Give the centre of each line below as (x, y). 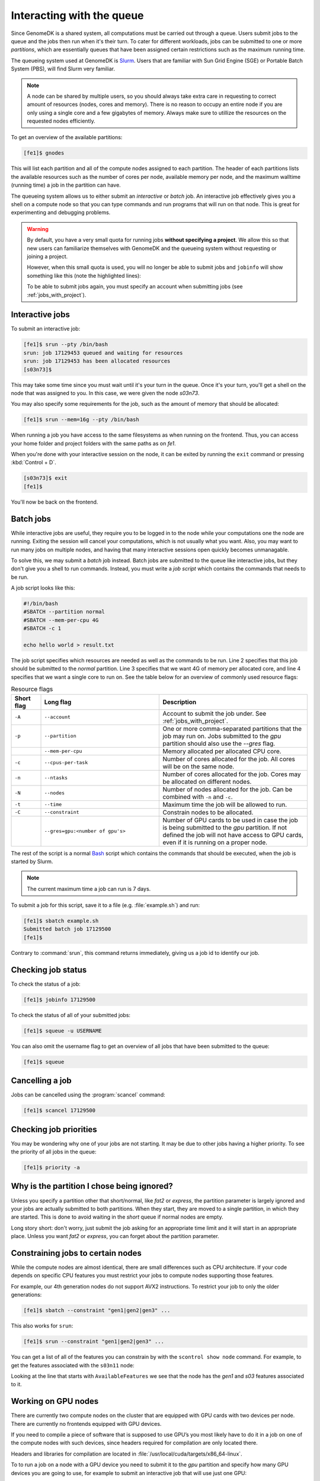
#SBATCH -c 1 (42, 629)
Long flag (58, 702)
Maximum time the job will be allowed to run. (225, 804)
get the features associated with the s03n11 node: (73, 1365)
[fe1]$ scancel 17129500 (60, 1110)
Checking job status (49, 969)
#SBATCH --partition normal (64, 612)
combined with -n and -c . (198, 797)
